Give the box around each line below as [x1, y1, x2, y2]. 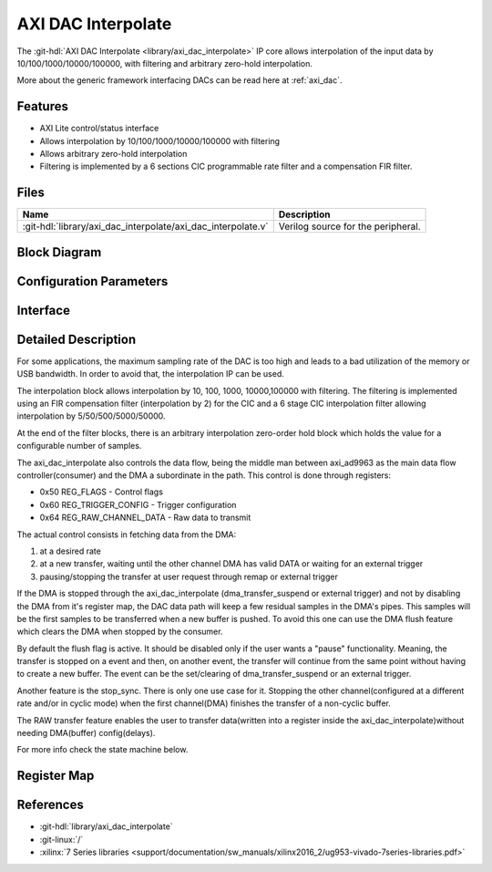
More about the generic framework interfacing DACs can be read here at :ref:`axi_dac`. [16, 75, 343, 86]
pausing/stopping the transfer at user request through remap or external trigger [39, 571, 339, 582]
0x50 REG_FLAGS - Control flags [39, 486, 164, 497]
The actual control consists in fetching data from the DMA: [16, 529, 237, 540]
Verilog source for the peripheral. [278, 220, 421, 233]
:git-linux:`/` [39, 834, 84, 845]
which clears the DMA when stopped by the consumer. [16, 626, 223, 638]
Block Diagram [16, 244, 102, 260]
